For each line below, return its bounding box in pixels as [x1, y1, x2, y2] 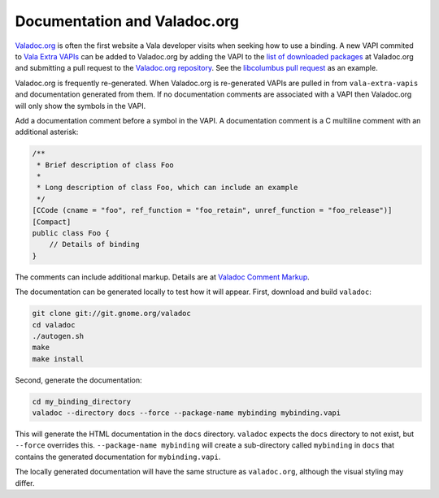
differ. [15, 478, 35, 487]
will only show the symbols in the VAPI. [15, 101, 146, 110]
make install [32, 354, 85, 363]
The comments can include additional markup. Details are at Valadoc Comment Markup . [15, 272, 311, 282]
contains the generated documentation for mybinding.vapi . [15, 452, 221, 461]
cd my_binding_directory [32, 396, 132, 406]
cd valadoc [32, 320, 76, 329]
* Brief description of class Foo [37, 160, 174, 170]
